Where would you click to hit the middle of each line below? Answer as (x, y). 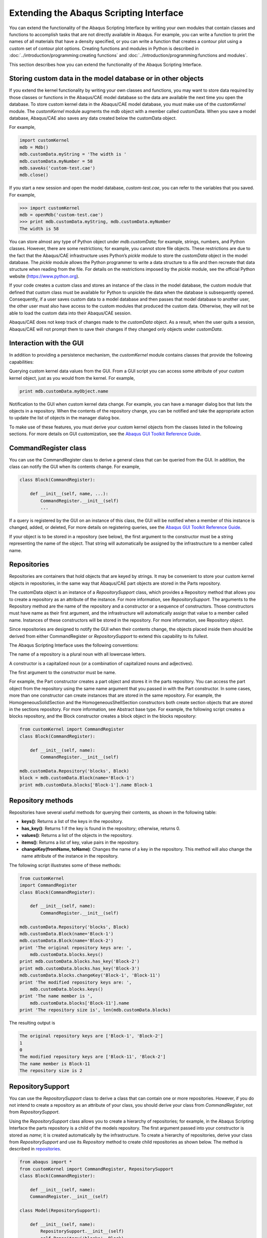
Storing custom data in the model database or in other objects (106, 78)
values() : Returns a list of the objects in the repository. (77, 835)
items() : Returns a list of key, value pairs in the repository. (80, 842)
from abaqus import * (46, 1162)
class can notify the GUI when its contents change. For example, (75, 467)
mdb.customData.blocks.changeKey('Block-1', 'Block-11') (90, 975)
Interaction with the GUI (46, 343)
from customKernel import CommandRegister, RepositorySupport (96, 1169)
